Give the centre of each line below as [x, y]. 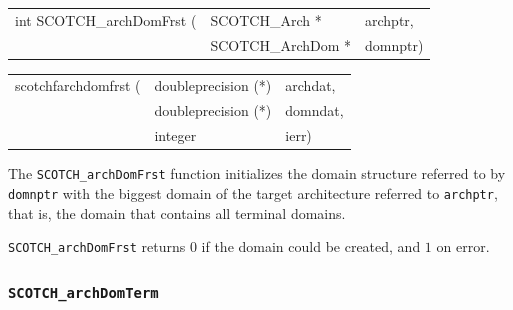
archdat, [310, 85]
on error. [463, 246]
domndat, [314, 110]
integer [175, 135]
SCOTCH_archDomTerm [83, 292]
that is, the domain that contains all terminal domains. [177, 212]
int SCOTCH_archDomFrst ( [106, 19]
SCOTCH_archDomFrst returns [97, 246]
